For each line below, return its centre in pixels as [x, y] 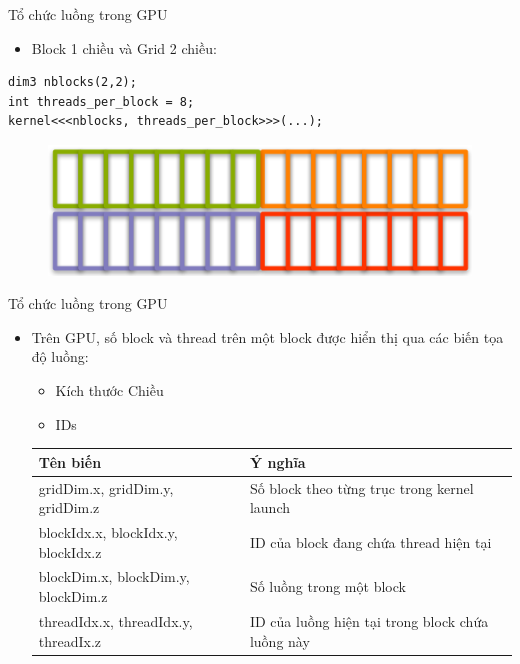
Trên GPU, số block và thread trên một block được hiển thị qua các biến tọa [267, 336]
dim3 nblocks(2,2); [72, 82]
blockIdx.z [70, 551]
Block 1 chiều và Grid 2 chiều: [124, 47]
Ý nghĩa [277, 461]
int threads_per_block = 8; [101, 101]
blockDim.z [73, 596]
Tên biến [70, 461]
